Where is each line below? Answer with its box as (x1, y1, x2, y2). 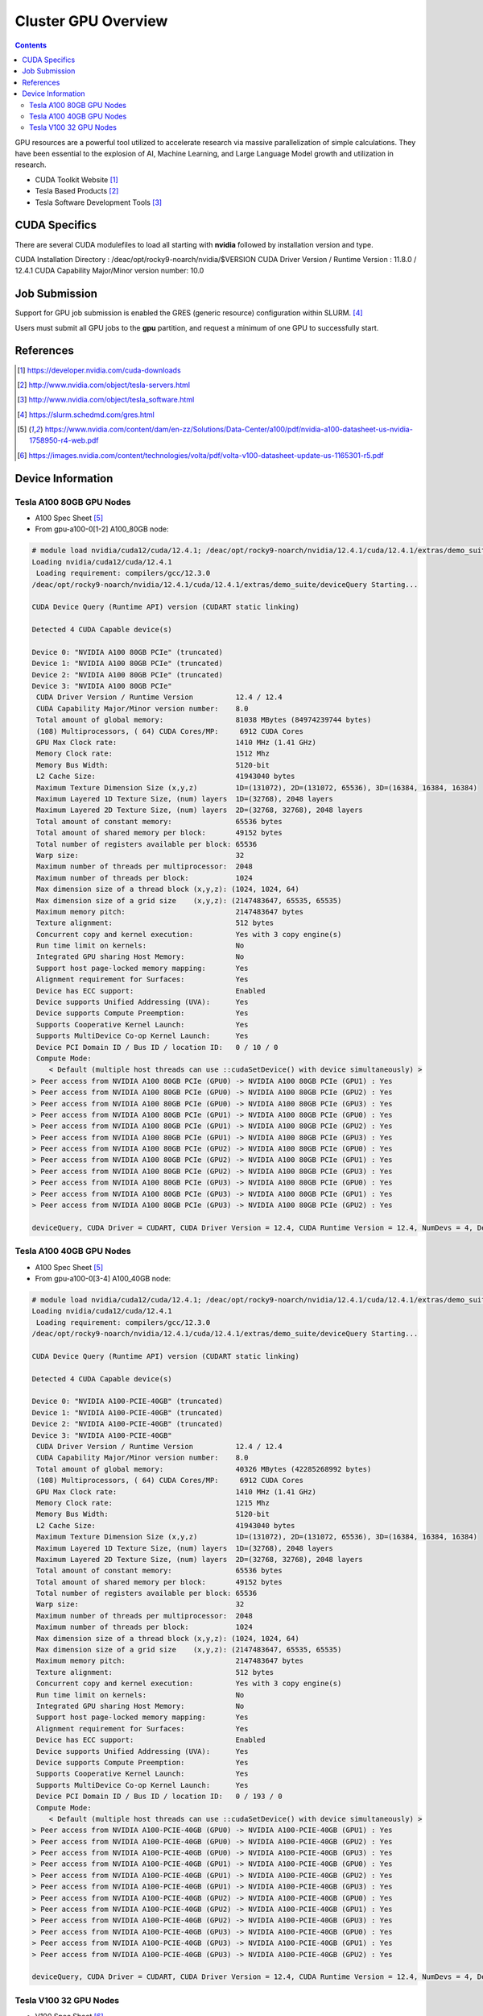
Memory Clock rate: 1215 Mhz (36, 1498, 270, 1507)
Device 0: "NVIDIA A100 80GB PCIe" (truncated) (31, 648, 223, 656)
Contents (14, 40, 47, 50)
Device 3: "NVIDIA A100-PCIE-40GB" (31, 1431, 172, 1439)
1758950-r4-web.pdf (29, 435, 100, 445)
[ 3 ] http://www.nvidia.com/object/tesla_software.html (17, 395, 195, 405)
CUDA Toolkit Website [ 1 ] (35, 174, 118, 185)
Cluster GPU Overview (14, 12, 168, 30)
